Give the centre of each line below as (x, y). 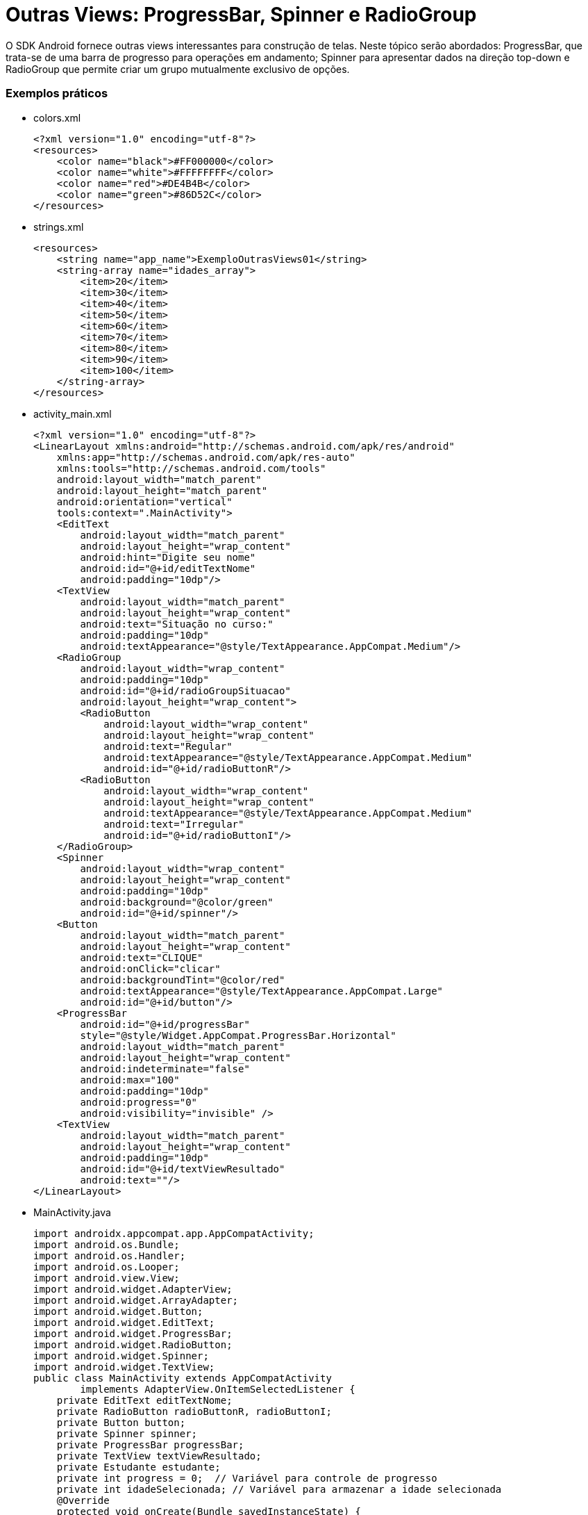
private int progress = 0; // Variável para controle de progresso (247, 1478)
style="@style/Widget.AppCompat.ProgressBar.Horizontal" (238, 1035)
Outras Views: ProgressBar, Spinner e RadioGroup (241, 15)
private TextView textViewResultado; (159, 1456)
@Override (83, 1500)
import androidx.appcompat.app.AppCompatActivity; (174, 1233)
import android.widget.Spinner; (121, 1356)
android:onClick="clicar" (150, 968)
